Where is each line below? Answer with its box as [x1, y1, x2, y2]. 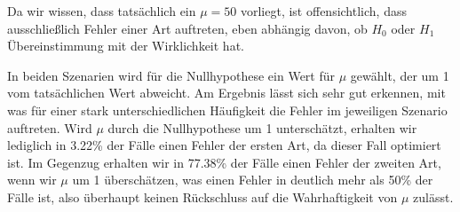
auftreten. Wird [7, 118, 92, 137]
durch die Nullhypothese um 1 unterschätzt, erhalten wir [107, 118, 417, 137]
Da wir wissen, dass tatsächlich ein [7, 2, 196, 20]
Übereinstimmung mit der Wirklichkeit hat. [7, 36, 244, 55]
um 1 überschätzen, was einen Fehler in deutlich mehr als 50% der [72, 170, 433, 189]
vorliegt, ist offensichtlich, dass [240, 2, 407, 20]
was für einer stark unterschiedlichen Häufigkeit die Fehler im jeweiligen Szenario [7, 100, 448, 119]
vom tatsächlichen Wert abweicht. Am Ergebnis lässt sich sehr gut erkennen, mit [7, 83, 446, 102]
